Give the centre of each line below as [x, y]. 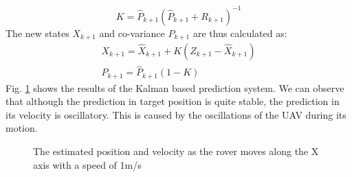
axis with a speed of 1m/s [87, 164]
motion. [22, 128]
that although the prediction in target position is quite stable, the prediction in [173, 101]
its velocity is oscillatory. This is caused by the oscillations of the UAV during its [176, 114]
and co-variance [132, 33]
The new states [37, 33]
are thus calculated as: [240, 33]
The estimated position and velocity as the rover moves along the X [176, 151]
